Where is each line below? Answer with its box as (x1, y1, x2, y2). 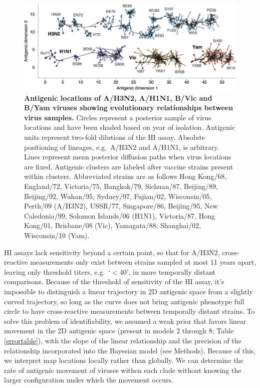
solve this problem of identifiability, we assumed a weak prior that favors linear (4, 315, 246, 326)
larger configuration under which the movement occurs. (4, 374, 173, 385)
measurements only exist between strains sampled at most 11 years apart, (30, 257, 256, 267)
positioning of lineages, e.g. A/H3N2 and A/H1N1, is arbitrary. (24, 141, 219, 152)
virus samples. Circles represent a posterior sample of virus (24, 112, 211, 122)
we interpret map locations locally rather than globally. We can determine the (4, 355, 243, 365)
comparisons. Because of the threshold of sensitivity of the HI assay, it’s (4, 276, 224, 287)
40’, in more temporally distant (119, 266, 215, 277)
